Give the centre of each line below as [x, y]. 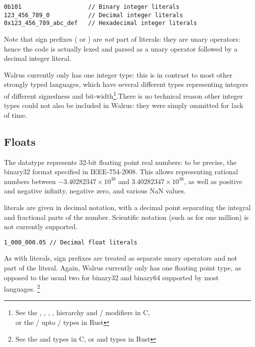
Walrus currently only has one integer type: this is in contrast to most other [118, 74]
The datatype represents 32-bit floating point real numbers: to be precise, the [120, 162]
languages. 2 [22, 288]
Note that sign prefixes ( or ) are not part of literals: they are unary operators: [122, 39]
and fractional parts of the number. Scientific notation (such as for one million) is [127, 217]
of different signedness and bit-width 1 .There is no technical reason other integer [124, 95]
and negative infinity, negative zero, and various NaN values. [95, 191]
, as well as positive [213, 181]
